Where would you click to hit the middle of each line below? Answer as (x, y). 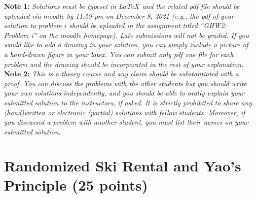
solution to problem (33, 25)
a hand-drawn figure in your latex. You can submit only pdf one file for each (119, 54)
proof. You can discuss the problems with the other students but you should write (126, 83)
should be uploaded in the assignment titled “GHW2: (148, 25)
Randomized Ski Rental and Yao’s (123, 165)
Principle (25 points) (76, 184)
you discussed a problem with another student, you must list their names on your (126, 122)
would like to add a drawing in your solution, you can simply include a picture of (126, 45)
